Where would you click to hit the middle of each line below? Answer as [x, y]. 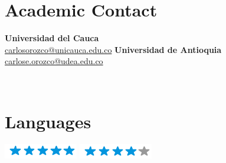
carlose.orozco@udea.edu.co [54, 61]
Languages [48, 121]
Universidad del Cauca [52, 38]
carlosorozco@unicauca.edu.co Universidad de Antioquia [113, 49]
